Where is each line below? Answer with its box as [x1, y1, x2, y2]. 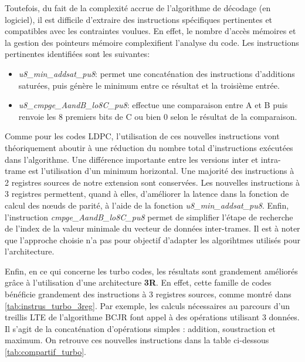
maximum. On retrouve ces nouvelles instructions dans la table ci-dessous [5, 334, 269, 346]
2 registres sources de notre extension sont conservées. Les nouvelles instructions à [5, 176, 300, 188]
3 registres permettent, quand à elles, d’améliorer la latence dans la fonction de [5, 187, 289, 200]
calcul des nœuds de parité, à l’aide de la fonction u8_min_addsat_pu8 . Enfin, [5, 199, 289, 211]
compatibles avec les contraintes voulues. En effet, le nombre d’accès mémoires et [5, 25, 296, 37]
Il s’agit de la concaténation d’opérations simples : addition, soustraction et [5, 322, 276, 334]
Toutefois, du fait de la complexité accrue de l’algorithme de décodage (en [5, 2, 271, 14]
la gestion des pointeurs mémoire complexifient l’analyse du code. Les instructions [5, 36, 299, 48]
